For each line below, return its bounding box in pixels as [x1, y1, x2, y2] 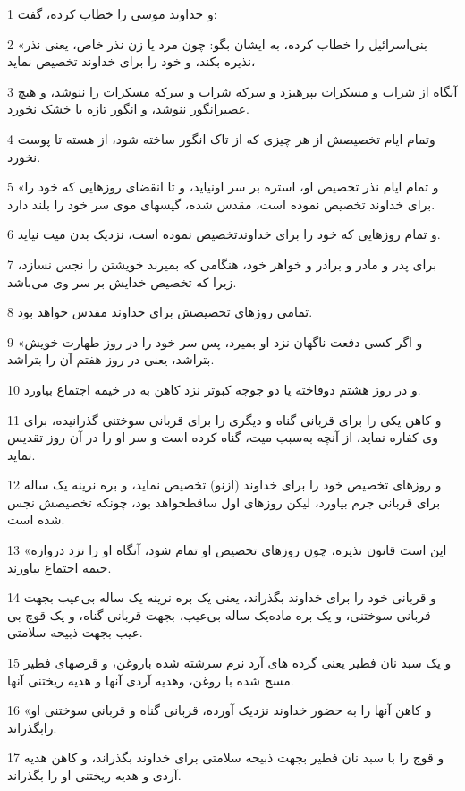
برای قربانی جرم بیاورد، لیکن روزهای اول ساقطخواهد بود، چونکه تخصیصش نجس [7, 492, 441, 511]
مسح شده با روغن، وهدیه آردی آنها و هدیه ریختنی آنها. [7, 670, 294, 689]
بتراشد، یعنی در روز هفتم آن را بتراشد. [7, 350, 215, 369]
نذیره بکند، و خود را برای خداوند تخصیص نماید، [7, 52, 256, 71]
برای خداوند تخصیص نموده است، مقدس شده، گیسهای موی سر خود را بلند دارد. [7, 194, 435, 213]
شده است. [7, 510, 65, 529]
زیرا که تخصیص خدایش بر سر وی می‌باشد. [7, 272, 237, 291]
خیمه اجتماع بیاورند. [7, 557, 112, 576]
